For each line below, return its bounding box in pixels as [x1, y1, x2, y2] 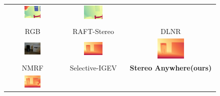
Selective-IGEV [69, 62, 117, 73]
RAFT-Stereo [72, 25, 114, 36]
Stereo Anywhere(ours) [129, 62, 212, 73]
